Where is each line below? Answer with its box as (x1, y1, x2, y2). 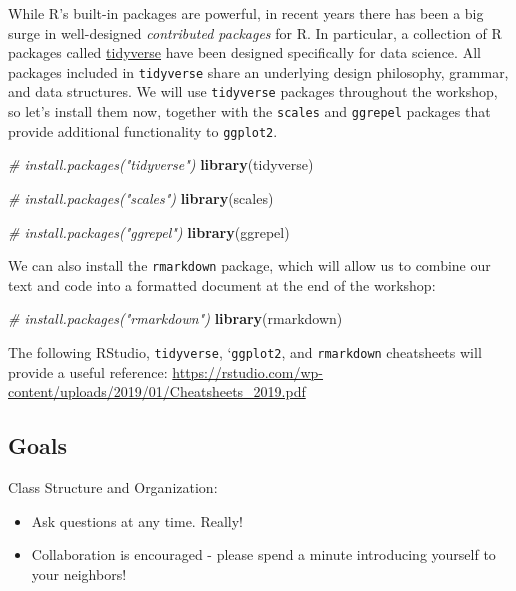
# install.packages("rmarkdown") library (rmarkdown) (8, 308, 343, 329)
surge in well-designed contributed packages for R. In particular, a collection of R (8, 22, 502, 43)
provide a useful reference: (8, 361, 168, 382)
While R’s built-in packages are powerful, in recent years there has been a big (8, 3, 484, 23)
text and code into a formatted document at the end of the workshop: (8, 274, 436, 295)
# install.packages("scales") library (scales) (8, 188, 274, 208)
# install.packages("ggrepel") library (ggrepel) (8, 221, 290, 242)
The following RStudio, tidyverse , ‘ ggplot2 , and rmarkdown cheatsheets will (8, 342, 482, 363)
